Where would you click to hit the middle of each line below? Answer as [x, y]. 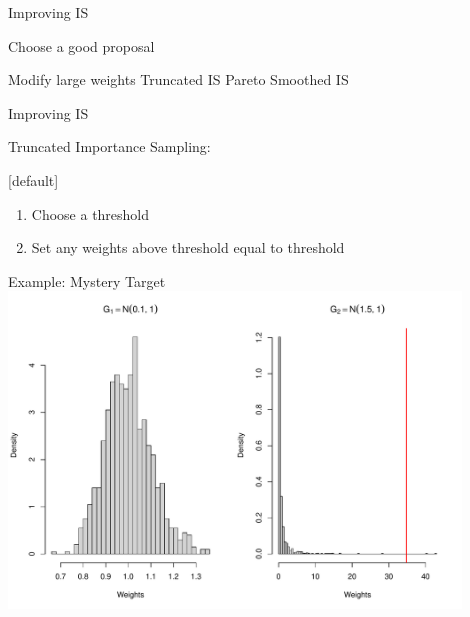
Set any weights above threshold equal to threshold [188, 247]
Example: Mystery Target [87, 280]
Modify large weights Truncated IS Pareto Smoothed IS [178, 79]
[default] [33, 179]
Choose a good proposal [81, 45]
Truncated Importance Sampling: [109, 146]
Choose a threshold [90, 213]
